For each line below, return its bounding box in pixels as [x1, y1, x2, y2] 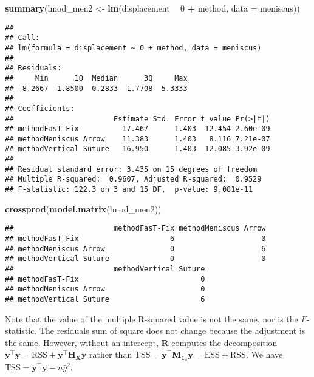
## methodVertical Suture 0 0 [5, 254, 266, 263]
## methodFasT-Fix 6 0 [5, 234, 266, 243]
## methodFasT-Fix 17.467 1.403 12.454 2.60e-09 [5, 124, 270, 134]
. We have [245, 348, 283, 361]
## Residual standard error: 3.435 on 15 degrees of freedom [5, 165, 258, 174]
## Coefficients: [5, 104, 75, 113]
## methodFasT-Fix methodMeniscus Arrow [5, 224, 266, 233]
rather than [89, 348, 132, 361]
